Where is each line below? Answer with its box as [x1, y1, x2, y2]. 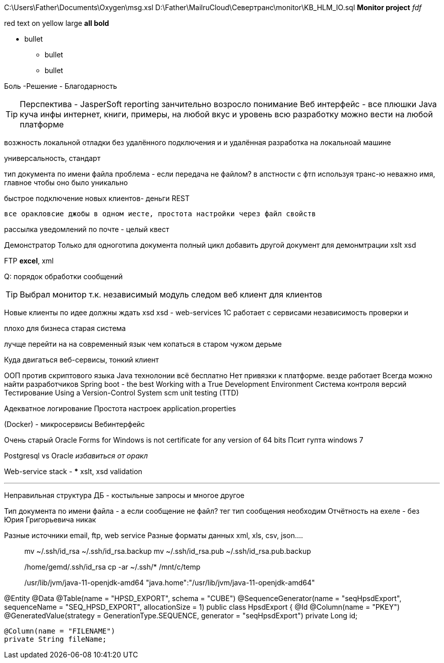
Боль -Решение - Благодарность [4, 82, 117, 90]
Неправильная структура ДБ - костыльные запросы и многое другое [4, 491, 245, 500]
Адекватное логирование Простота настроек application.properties [4, 404, 236, 413]
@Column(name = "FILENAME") [4, 627, 116, 635]
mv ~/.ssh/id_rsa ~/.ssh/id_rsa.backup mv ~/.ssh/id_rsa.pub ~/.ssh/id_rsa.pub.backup [24, 547, 311, 555]
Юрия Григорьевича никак [4, 515, 96, 524]
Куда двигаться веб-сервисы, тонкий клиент [4, 355, 159, 364]
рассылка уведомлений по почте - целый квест [4, 225, 169, 234]
